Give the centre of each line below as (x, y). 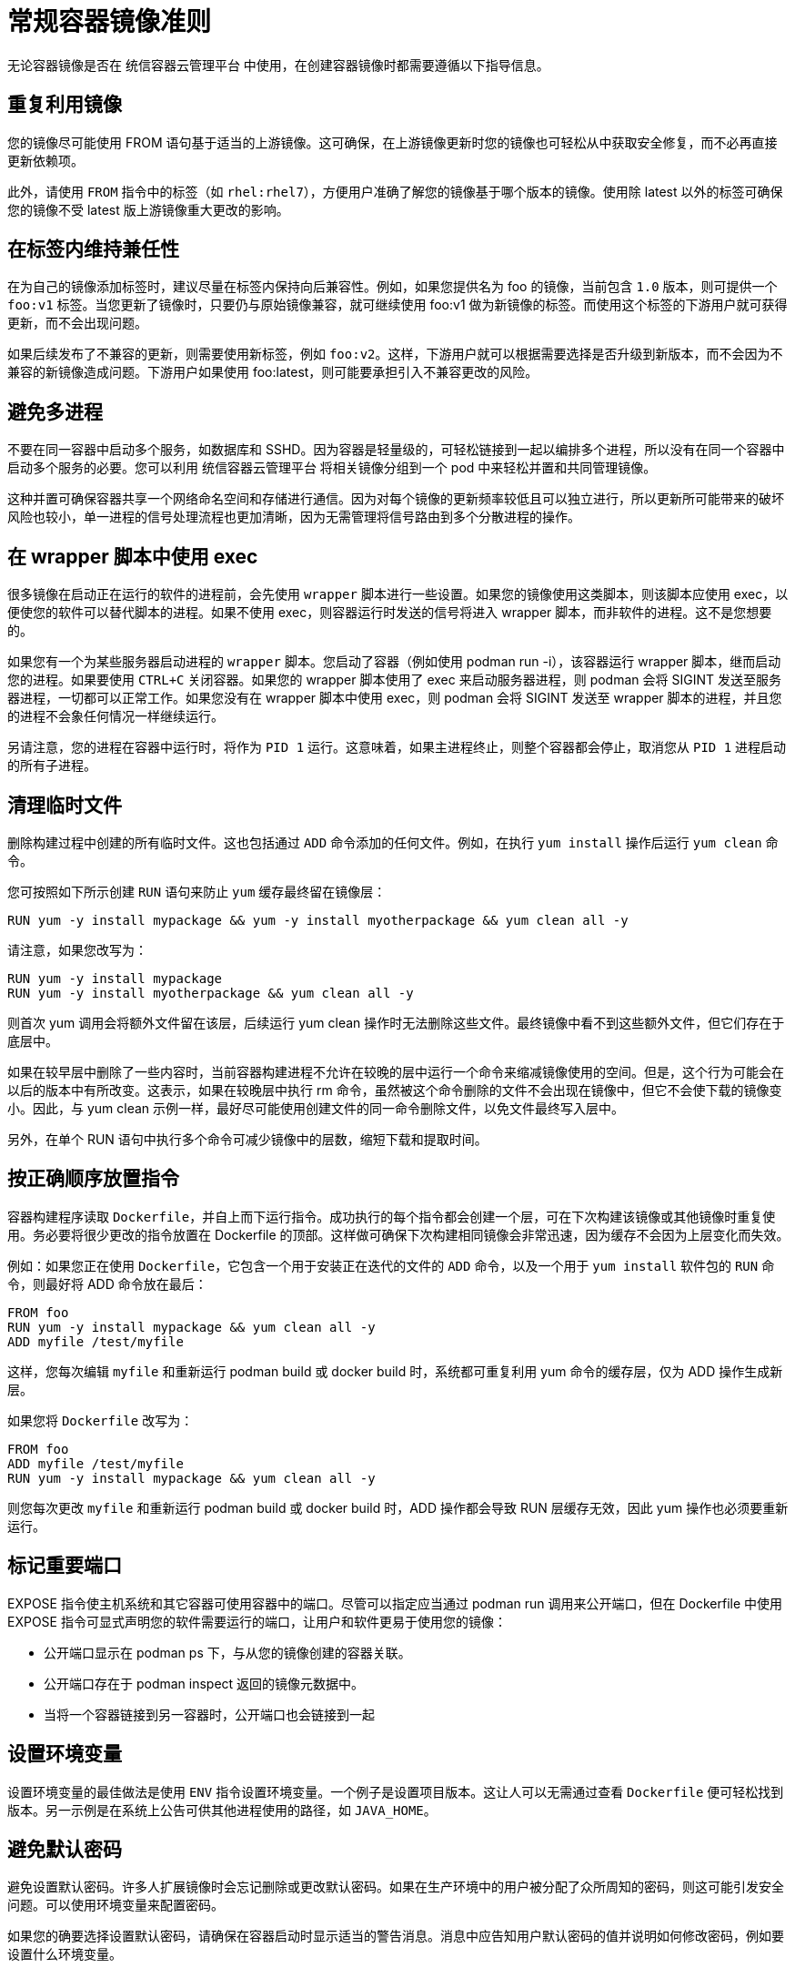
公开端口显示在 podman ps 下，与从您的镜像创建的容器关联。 (227, 1652)
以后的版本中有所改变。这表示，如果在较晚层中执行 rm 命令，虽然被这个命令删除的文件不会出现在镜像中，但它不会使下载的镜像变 (395, 1090)
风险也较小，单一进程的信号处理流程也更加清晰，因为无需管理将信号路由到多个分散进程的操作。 (294, 517)
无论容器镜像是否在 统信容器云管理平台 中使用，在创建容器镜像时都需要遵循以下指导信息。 (278, 65)
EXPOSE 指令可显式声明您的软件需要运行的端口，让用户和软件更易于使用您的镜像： (257, 1621)
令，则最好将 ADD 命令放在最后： (107, 1283)
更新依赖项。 (45, 160)
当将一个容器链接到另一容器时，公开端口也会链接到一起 (209, 1714)
